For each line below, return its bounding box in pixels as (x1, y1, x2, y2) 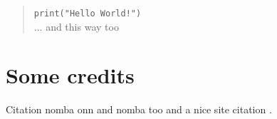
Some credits (6, 61, 135, 90)
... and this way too (33, 19, 119, 33)
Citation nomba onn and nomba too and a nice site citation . (6, 102, 272, 117)
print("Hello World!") (33, 9, 142, 19)
